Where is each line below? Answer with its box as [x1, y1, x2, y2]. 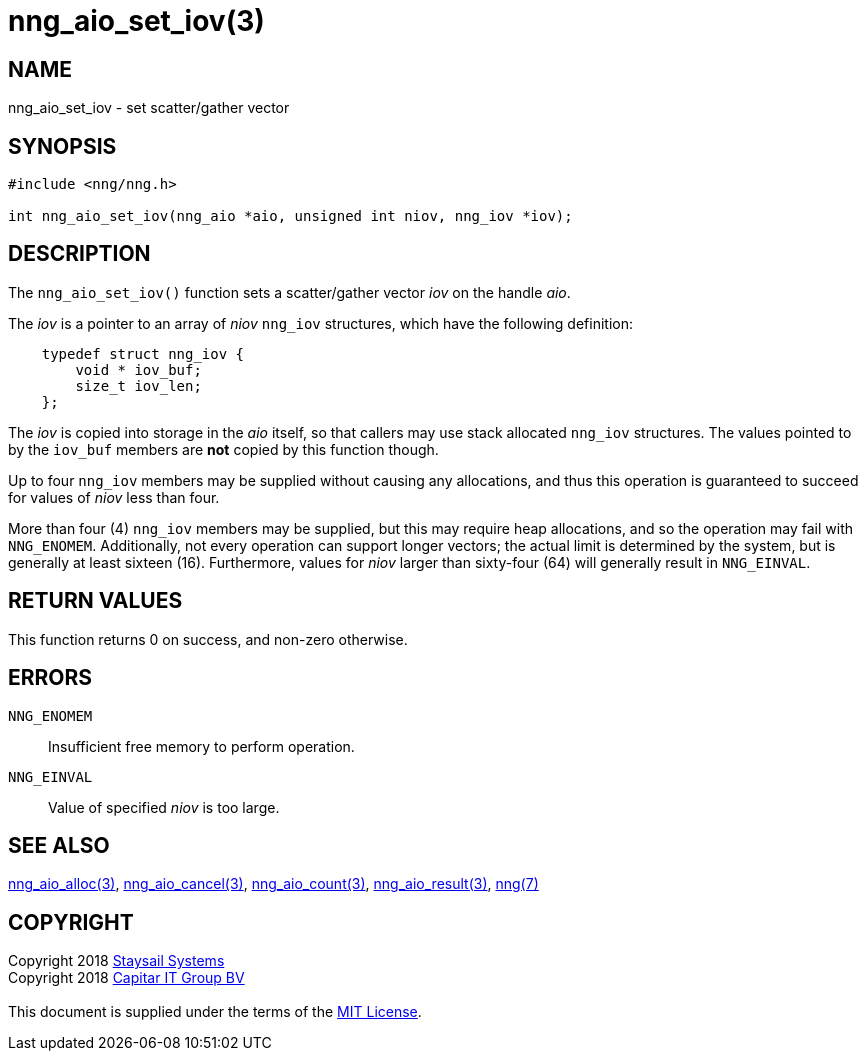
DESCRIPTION [8, 241, 151, 267]
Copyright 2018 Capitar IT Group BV [8, 969, 245, 987]
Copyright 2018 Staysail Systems [8, 952, 225, 970]
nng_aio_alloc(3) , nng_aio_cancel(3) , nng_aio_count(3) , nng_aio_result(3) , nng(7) [8, 875, 539, 893]
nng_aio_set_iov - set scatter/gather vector [8, 99, 290, 117]
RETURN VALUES [8, 588, 183, 614]
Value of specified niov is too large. [48, 798, 280, 816]
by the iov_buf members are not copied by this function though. [8, 440, 439, 458]
